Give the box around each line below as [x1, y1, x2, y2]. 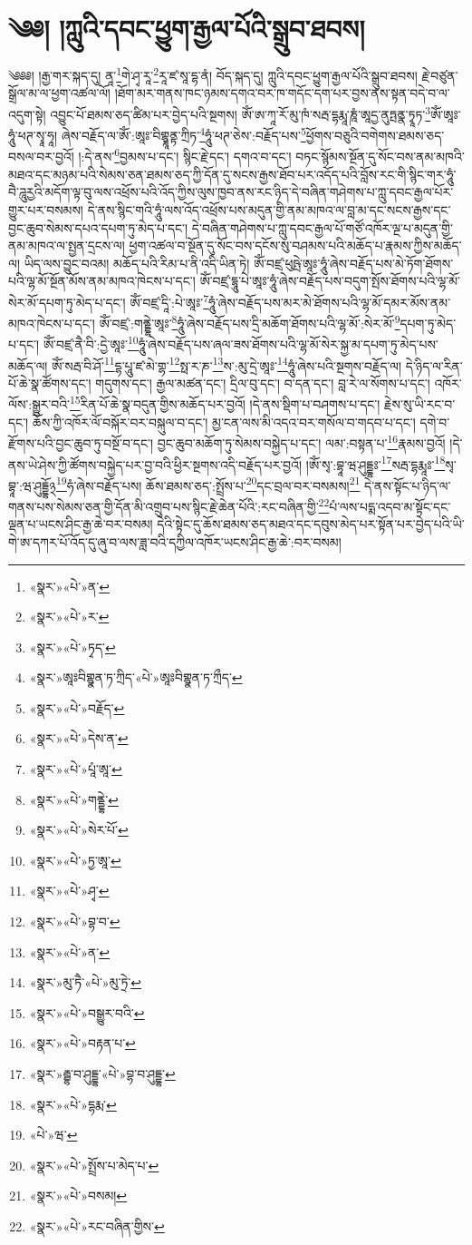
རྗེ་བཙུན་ [421, 65, 458, 84]
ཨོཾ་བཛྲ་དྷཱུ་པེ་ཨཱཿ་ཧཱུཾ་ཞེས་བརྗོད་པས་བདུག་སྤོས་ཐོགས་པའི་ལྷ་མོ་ [199, 271, 461, 290]
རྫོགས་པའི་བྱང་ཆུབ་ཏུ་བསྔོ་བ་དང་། [8, 433, 154, 452]
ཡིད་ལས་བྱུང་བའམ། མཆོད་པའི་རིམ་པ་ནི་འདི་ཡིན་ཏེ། [24, 253, 250, 272]
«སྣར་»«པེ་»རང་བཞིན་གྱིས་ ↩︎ [29, 1216, 165, 1235]
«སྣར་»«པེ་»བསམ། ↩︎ [29, 1186, 128, 1205]
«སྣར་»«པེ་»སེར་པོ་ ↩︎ [29, 820, 129, 839]
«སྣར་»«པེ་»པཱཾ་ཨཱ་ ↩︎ [29, 760, 122, 779]
